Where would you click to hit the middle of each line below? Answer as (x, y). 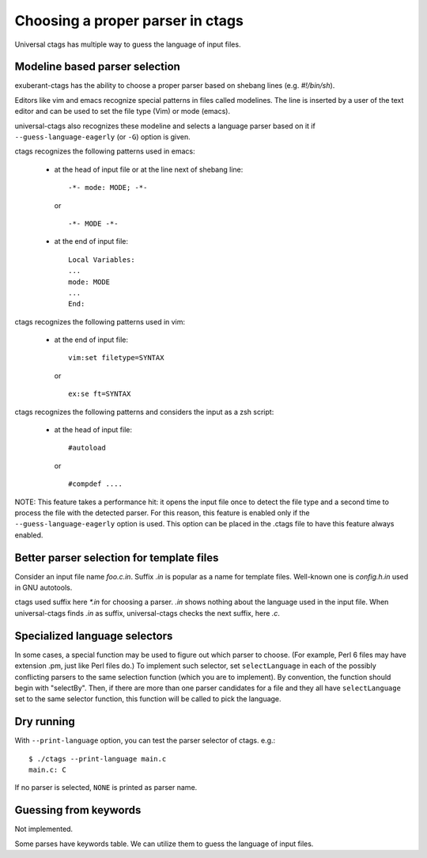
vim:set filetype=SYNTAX (116, 358)
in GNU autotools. (43, 588)
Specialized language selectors (94, 636)
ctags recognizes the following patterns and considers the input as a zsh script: (144, 412)
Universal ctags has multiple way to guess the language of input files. (128, 44)
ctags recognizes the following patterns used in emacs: (105, 151)
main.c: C (47, 770)
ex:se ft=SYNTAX (100, 394)
